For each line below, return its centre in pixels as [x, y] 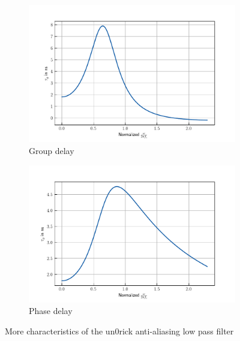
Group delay [52, 150]
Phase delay [51, 311]
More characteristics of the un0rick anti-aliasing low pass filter [119, 331]
